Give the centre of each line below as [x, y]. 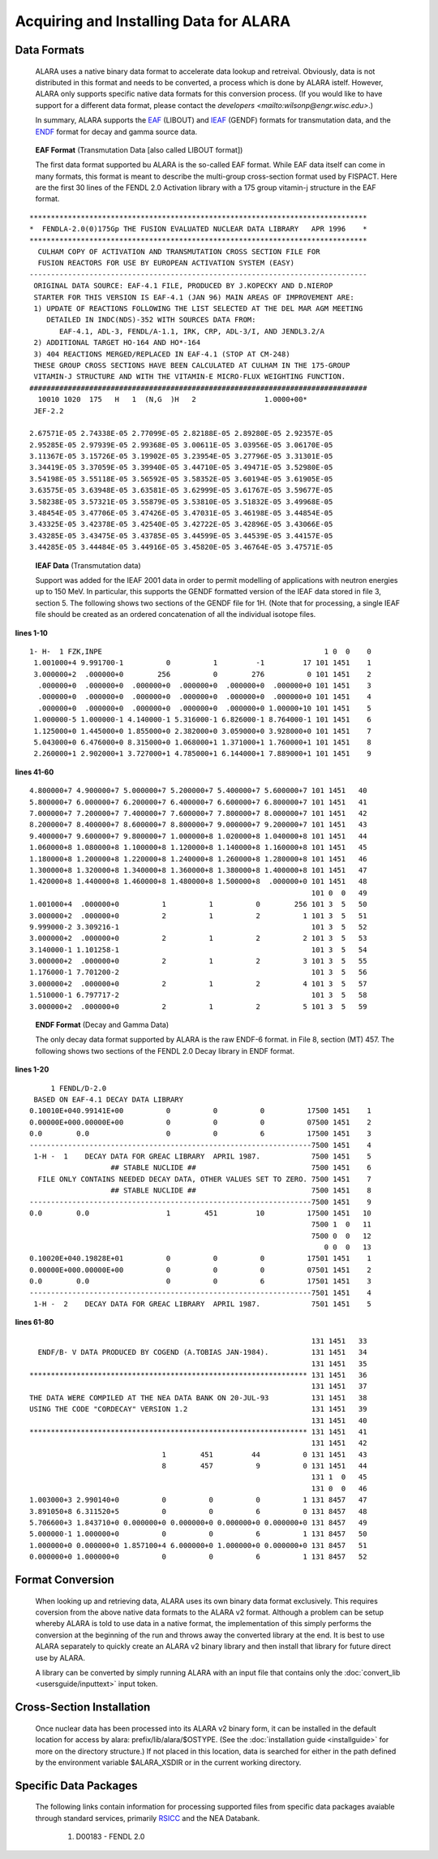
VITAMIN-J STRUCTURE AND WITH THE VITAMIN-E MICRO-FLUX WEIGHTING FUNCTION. [190, 377]
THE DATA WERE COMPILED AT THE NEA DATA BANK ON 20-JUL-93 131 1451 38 [198, 1397]
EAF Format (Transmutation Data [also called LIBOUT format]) [139, 149]
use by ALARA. [60, 1658]
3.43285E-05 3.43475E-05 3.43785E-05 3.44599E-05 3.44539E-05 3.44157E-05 [181, 535]
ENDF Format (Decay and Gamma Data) [102, 1025]
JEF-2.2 [49, 411]
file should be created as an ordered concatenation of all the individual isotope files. [176, 615]
